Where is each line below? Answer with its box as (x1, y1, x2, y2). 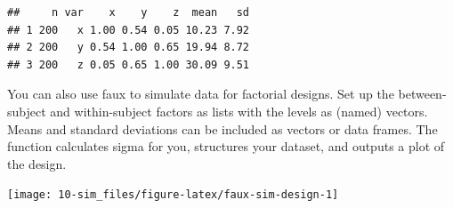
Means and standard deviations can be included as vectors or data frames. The (7, 119, 438, 138)
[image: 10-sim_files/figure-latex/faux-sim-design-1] (7, 188, 339, 202)
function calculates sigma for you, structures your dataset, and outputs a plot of (7, 137, 445, 156)
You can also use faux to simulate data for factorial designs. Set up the (7, 84, 394, 103)
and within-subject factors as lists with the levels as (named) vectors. (50, 101, 428, 120)
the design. (7, 154, 67, 172)
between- (398, 84, 447, 103)
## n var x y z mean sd (7, 6, 250, 19)
